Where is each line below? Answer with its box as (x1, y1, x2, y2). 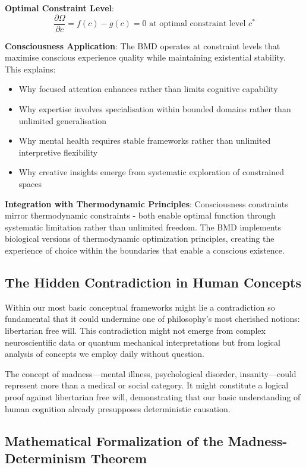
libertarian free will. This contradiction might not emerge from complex (5, 324, 266, 336)
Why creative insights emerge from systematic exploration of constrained (18, 166, 285, 178)
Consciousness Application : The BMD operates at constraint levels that (5, 39, 280, 52)
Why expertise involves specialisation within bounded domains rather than (18, 103, 291, 115)
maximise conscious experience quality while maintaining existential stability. (5, 51, 286, 64)
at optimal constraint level (149, 20, 246, 29)
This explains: (5, 62, 56, 75)
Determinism (5, 448, 86, 467)
